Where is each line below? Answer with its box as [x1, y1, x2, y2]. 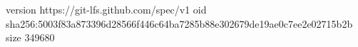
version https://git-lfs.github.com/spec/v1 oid [6, 2, 207, 16]
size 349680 [6, 30, 55, 45]
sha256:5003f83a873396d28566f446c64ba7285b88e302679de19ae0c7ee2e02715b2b [6, 16, 353, 31]
